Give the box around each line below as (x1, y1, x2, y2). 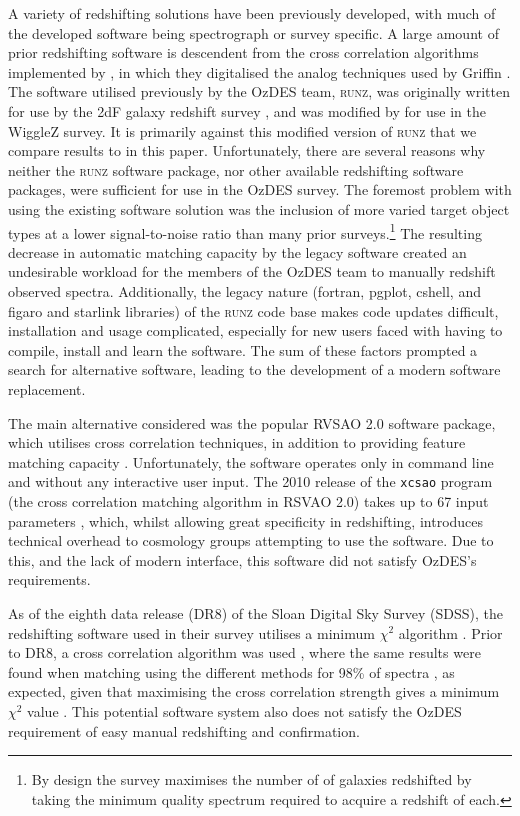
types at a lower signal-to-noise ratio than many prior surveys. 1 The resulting (8, 219, 482, 243)
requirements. (8, 569, 91, 590)
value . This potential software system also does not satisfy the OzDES (27, 700, 462, 721)
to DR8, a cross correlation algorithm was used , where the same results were (8, 642, 481, 663)
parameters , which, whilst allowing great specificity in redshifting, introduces (8, 510, 484, 531)
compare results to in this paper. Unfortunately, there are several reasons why (8, 140, 486, 161)
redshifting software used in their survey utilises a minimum (8, 622, 375, 643)
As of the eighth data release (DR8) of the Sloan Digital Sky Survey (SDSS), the (8, 602, 503, 623)
